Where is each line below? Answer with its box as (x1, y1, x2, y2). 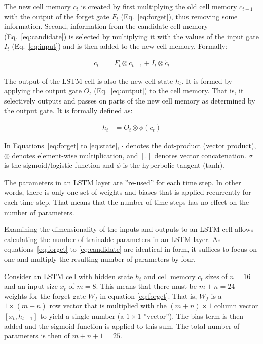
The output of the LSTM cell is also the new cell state (4, 75, 173, 86)
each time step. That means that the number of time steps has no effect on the (4, 197, 249, 208)
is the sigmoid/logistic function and (4, 160, 114, 170)
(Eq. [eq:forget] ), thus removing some (121, 11, 238, 21)
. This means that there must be (96, 281, 197, 291)
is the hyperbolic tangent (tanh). (123, 160, 224, 170)
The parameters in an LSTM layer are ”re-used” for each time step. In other (4, 177, 241, 187)
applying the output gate (4, 85, 82, 96)
